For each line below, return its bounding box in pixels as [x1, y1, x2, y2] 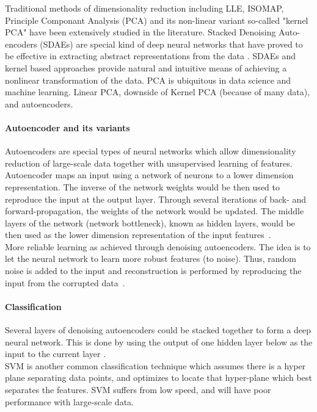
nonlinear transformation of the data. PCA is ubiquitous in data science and [5, 73, 291, 86]
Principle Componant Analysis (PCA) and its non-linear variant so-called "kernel [5, 13, 308, 26]
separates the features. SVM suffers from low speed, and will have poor [5, 383, 271, 396]
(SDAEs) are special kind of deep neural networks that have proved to [40, 37, 303, 50]
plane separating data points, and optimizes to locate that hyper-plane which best [5, 371, 312, 384]
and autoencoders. [5, 97, 73, 110]
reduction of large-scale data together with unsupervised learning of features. [5, 156, 293, 169]
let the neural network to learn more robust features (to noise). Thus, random [5, 252, 296, 265]
